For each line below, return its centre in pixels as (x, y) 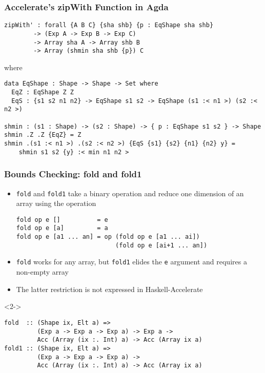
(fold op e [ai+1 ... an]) (161, 245)
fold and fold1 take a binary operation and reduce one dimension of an (130, 193)
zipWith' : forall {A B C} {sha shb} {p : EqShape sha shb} (109, 25)
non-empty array (42, 272)
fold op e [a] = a (62, 228)
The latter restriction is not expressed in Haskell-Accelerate (109, 289)
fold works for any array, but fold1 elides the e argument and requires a (131, 262)
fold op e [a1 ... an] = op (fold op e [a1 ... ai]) (108, 237)
